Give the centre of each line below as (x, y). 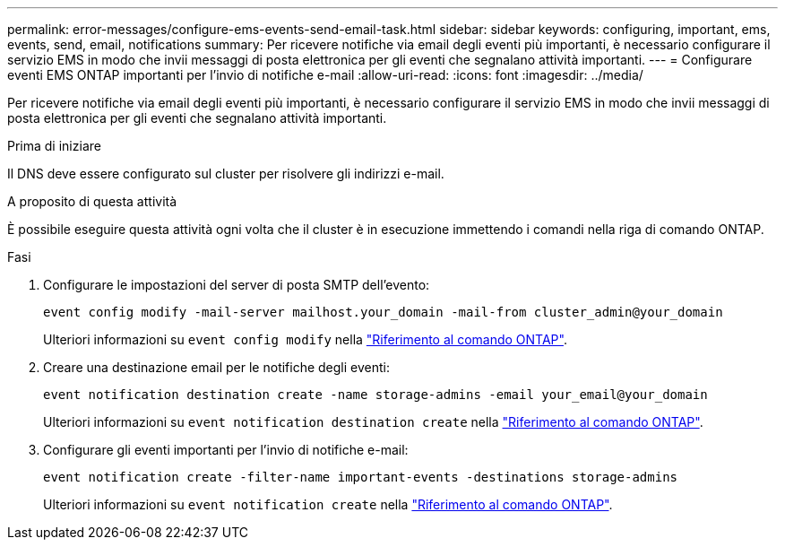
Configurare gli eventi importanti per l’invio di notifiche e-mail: (226, 450)
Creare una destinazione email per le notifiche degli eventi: (217, 367)
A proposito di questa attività (92, 201)
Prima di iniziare (54, 146)
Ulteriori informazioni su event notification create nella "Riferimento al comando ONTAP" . (328, 504)
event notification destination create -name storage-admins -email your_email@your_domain (375, 395)
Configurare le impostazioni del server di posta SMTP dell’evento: (237, 285)
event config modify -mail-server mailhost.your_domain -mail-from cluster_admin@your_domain (383, 312)
